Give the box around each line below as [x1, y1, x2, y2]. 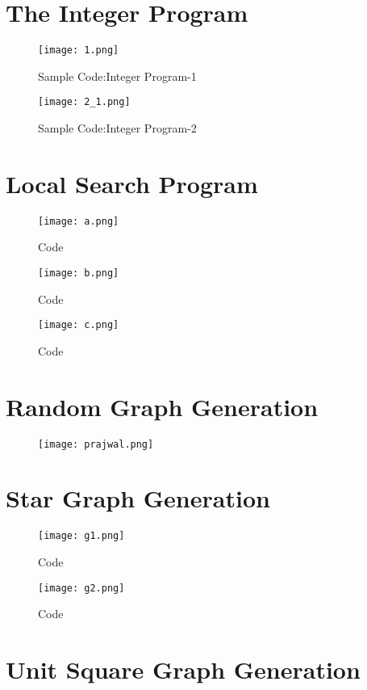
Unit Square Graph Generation [6, 653, 361, 686]
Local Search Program [6, 166, 258, 200]
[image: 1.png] [38, 44, 119, 57]
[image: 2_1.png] [38, 96, 131, 108]
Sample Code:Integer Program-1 [38, 67, 197, 84]
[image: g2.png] [38, 582, 125, 594]
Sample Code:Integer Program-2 [38, 120, 197, 137]
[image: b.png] [38, 267, 119, 279]
